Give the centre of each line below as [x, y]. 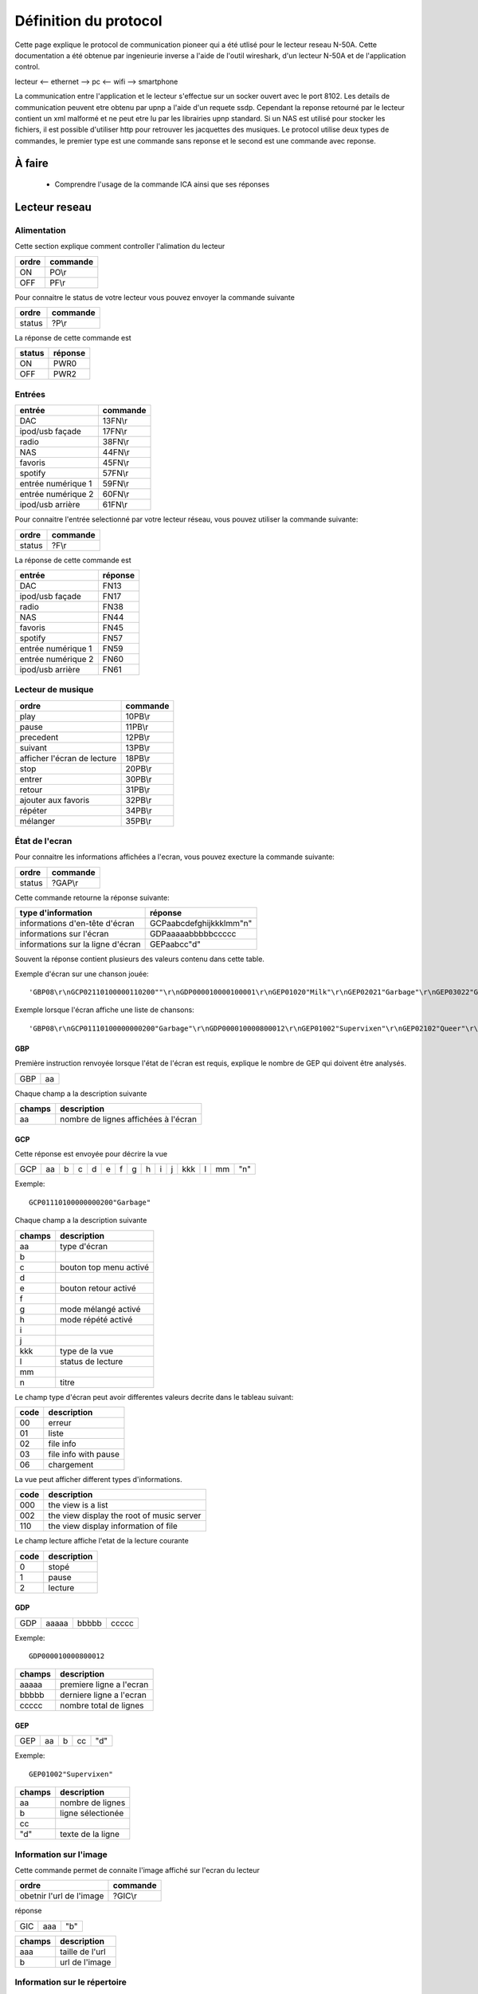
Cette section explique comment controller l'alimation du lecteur [120, 246]
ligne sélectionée [92, 1813]
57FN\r [116, 473]
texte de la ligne [90, 1834]
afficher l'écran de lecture [68, 758]
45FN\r [116, 463]
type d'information [56, 913]
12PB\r [138, 737]
